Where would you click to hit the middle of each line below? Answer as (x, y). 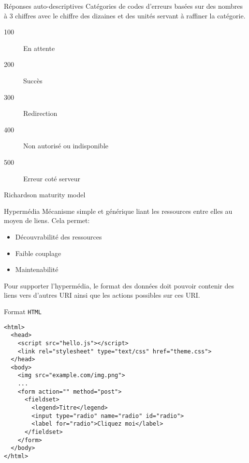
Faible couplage (38, 253)
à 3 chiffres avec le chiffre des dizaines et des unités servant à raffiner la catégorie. (125, 15)
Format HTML (23, 311)
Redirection (40, 113)
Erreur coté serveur (52, 178)
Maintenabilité (37, 269)
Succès (33, 80)
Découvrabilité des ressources (59, 236)
